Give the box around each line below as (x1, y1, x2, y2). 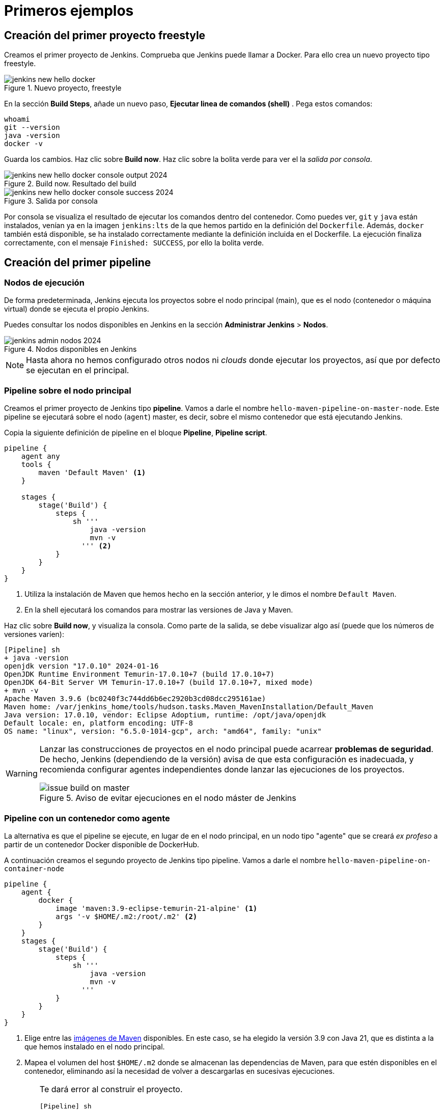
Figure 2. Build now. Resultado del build (4, 179, 136, 188)
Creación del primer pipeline (4, 256, 151, 269)
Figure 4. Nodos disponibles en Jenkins (4, 345, 137, 354)
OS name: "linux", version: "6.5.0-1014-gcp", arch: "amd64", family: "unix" (4, 727, 322, 736)
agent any (21, 452, 60, 461)
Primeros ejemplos (4, 2, 134, 19)
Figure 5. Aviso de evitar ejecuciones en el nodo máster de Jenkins (39, 793, 296, 803)
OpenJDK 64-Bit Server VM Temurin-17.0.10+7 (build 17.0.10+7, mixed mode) (4, 678, 313, 687)
